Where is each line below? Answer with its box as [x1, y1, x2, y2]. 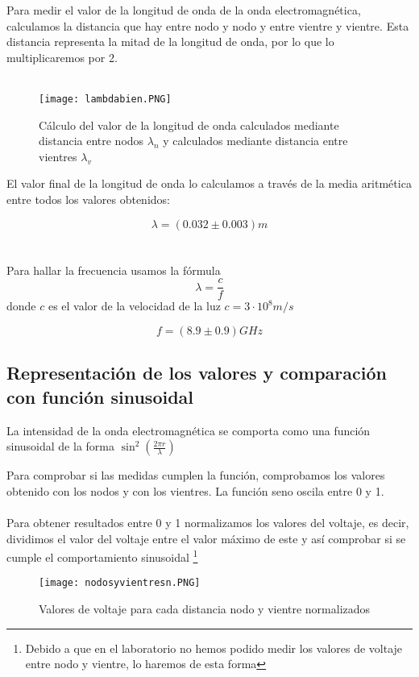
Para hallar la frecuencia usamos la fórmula [6, 261, 221, 278]
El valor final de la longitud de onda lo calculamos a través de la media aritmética [6, 175, 412, 192]
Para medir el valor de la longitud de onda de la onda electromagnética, [6, 2, 361, 18]
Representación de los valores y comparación [6, 360, 387, 385]
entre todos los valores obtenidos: [6, 191, 170, 207]
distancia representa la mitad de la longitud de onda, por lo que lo [6, 33, 334, 50]
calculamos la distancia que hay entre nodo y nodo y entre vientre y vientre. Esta [6, 17, 409, 34]
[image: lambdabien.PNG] [39, 93, 172, 105]
